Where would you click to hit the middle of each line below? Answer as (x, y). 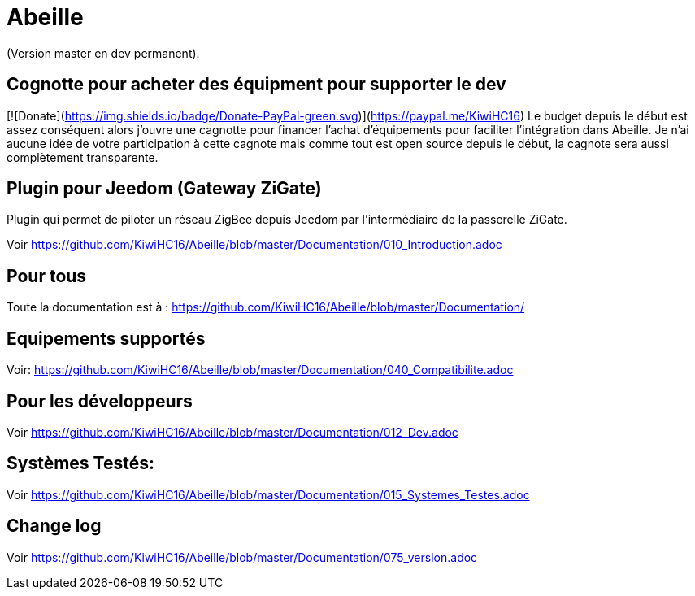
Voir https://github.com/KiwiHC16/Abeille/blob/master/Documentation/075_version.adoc (242, 557)
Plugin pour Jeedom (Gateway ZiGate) (164, 189)
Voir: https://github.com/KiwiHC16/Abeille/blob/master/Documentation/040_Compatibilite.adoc (260, 370)
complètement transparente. (83, 157)
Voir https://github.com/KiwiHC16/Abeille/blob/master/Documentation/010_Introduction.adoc (254, 245)
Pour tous (47, 276)
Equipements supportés (106, 338)
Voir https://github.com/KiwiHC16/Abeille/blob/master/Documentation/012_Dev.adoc (232, 432)
